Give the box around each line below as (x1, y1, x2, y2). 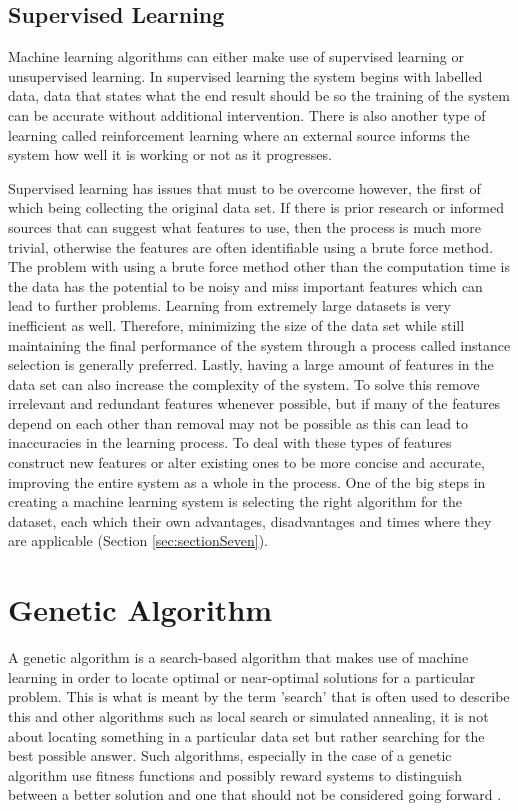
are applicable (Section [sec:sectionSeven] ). (8, 530, 268, 551)
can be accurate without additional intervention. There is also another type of (8, 104, 486, 125)
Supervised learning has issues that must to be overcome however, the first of (8, 177, 481, 198)
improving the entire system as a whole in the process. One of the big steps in (8, 471, 486, 492)
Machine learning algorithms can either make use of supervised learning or (8, 46, 464, 67)
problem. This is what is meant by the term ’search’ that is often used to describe (8, 686, 510, 707)
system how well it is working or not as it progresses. (8, 144, 332, 165)
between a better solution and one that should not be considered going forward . (8, 784, 502, 805)
